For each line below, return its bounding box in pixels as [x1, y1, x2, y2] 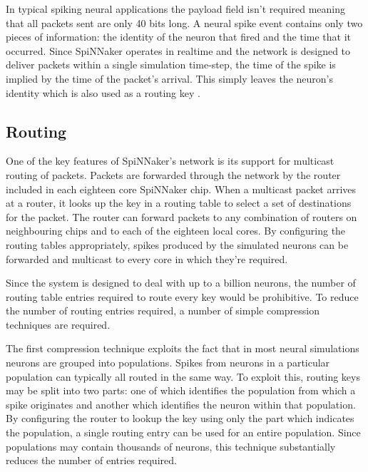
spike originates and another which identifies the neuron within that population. [6, 396, 356, 411]
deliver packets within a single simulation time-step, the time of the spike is [6, 57, 336, 72]
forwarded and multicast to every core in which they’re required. [6, 251, 288, 266]
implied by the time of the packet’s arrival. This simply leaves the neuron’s [6, 71, 333, 86]
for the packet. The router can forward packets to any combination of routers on [6, 209, 357, 224]
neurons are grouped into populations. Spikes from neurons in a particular [6, 355, 330, 370]
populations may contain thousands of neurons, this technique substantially [6, 438, 336, 453]
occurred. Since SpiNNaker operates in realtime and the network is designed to [6, 43, 351, 58]
